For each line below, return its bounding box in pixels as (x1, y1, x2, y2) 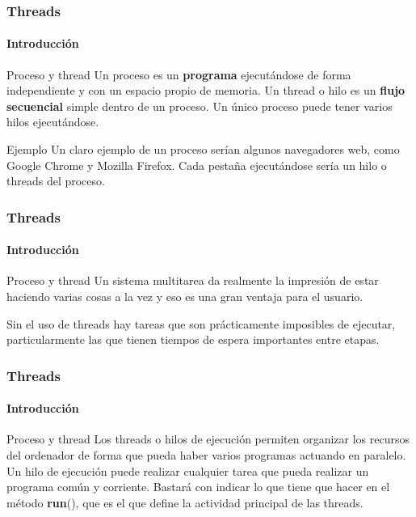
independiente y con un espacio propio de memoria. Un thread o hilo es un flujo (6, 82, 405, 99)
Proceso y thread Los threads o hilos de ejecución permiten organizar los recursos (6, 430, 410, 447)
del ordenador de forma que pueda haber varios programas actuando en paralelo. (6, 447, 406, 464)
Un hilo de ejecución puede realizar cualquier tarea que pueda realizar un (6, 462, 369, 479)
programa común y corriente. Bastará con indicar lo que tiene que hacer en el (6, 478, 390, 495)
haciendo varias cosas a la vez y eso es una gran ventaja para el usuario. (6, 288, 363, 305)
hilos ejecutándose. (6, 113, 99, 130)
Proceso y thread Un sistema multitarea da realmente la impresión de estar (6, 272, 379, 289)
